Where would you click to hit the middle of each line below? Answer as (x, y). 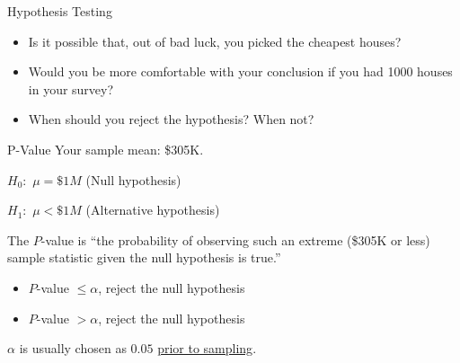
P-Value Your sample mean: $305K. (106, 149)
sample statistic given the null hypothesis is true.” (144, 257)
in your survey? (71, 89)
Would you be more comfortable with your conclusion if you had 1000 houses (240, 71)
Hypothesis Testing (60, 11)
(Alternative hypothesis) (153, 210)
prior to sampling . (207, 348)
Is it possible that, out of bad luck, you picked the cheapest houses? (215, 41)
